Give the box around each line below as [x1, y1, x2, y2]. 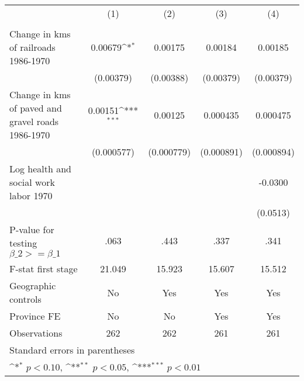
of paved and [9, 101, 62, 115]
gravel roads [9, 115, 59, 128]
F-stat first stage [9, 262, 78, 275]
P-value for [9, 223, 54, 236]
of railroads [9, 40, 56, 54]
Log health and [9, 162, 72, 175]
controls [9, 292, 42, 306]
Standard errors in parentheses [9, 343, 135, 356]
